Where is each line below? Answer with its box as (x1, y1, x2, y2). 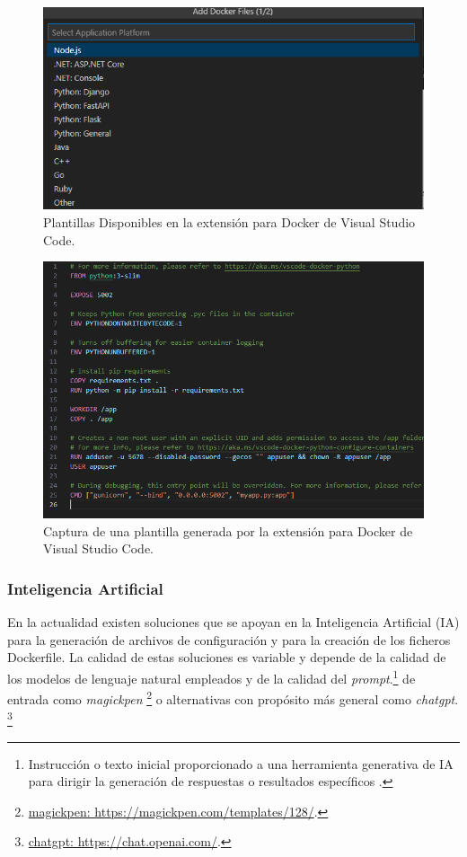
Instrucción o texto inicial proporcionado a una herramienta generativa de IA (28, 754, 454, 773)
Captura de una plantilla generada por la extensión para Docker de (43, 521, 413, 540)
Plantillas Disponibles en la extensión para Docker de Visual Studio (43, 212, 416, 231)
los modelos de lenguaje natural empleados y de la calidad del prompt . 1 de (7, 666, 416, 687)
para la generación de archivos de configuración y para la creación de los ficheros (7, 630, 451, 649)
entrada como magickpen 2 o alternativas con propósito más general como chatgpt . (7, 687, 459, 708)
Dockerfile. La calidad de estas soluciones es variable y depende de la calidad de (7, 648, 446, 667)
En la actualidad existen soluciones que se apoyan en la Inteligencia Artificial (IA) (7, 613, 460, 632)
